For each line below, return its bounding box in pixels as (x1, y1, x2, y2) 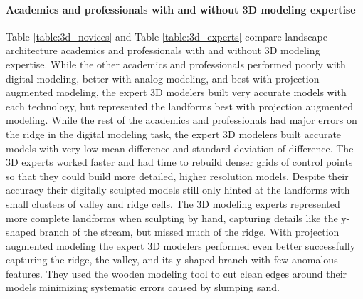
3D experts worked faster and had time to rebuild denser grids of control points (6, 154, 353, 169)
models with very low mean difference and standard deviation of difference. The (6, 140, 354, 155)
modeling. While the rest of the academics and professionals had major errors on (6, 112, 357, 127)
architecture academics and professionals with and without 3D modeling (6, 43, 320, 58)
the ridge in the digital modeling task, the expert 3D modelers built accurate (6, 126, 342, 141)
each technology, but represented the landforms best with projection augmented (6, 98, 354, 113)
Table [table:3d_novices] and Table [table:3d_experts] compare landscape (6, 28, 327, 43)
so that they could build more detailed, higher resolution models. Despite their (6, 168, 349, 183)
